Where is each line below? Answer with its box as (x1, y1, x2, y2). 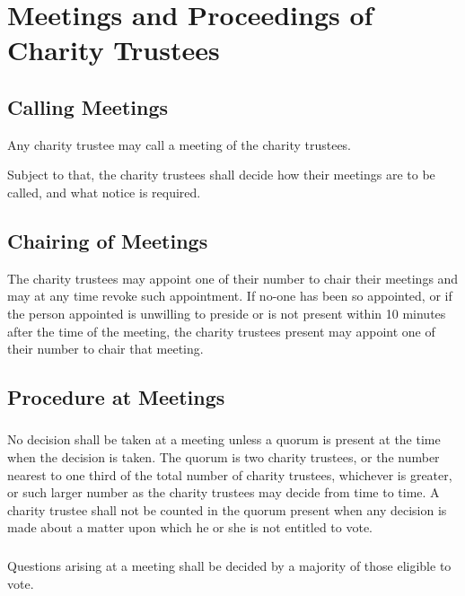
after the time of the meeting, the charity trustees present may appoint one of (7, 321, 435, 340)
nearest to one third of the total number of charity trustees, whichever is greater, (7, 465, 452, 484)
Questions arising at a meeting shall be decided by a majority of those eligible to (7, 556, 452, 574)
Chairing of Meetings (7, 226, 208, 254)
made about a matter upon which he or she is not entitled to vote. (7, 518, 373, 537)
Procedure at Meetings (7, 383, 225, 411)
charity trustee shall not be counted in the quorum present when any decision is (7, 500, 447, 519)
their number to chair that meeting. (7, 339, 204, 358)
